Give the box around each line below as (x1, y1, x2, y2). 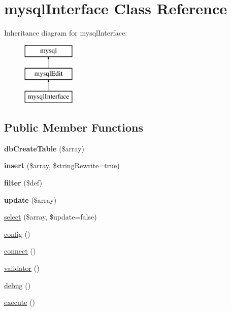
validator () (4, 263, 40, 273)
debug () (4, 279, 31, 290)
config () (4, 228, 30, 239)
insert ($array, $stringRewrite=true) (4, 160, 120, 171)
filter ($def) (4, 177, 42, 188)
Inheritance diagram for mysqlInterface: (4, 27, 127, 38)
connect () (4, 245, 36, 256)
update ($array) (4, 194, 57, 205)
